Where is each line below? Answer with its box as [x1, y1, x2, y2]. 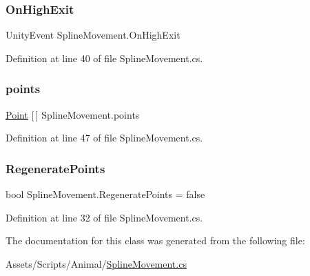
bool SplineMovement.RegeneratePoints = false [6, 187, 205, 201]
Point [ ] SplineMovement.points [6, 107, 140, 121]
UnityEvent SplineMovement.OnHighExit [6, 28, 180, 42]
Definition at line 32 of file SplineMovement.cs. [6, 210, 203, 224]
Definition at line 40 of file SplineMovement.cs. [6, 50, 203, 65]
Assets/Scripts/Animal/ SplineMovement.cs [6, 256, 187, 270]
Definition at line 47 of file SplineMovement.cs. [6, 130, 203, 145]
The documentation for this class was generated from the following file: [6, 233, 305, 248]
